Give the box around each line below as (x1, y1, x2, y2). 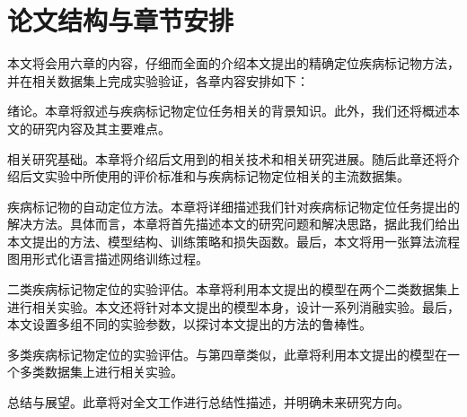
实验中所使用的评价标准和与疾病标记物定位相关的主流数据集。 (44, 167, 410, 186)
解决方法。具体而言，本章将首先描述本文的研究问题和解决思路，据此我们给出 (7, 214, 460, 233)
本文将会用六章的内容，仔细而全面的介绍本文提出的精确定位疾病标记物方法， (7, 54, 460, 73)
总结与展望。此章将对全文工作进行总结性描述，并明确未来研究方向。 (7, 393, 410, 412)
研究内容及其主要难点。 (31, 118, 171, 137)
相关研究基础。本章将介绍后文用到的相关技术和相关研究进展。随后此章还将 (7, 149, 447, 168)
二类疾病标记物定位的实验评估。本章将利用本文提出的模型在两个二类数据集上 (7, 280, 460, 299)
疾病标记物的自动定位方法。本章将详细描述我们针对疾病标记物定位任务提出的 (7, 196, 460, 215)
